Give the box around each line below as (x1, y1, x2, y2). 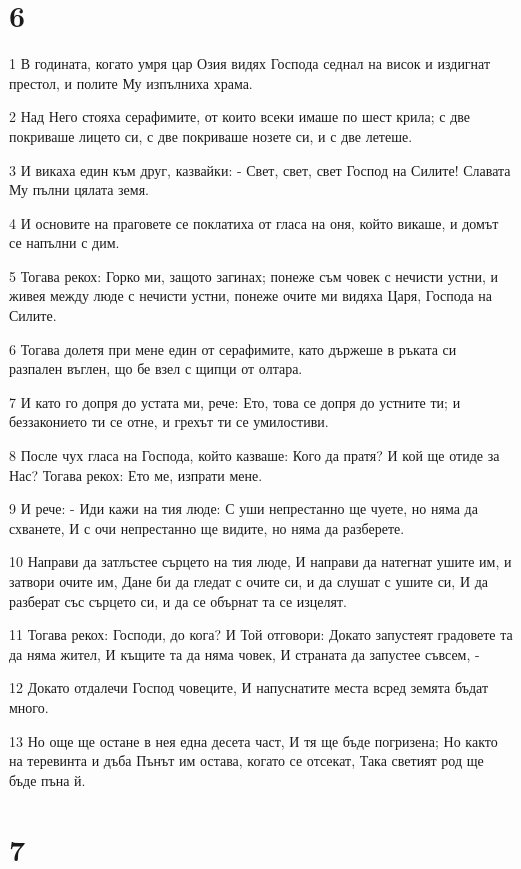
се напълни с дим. (9, 232, 120, 253)
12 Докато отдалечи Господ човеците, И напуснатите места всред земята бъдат (9, 677, 489, 698)
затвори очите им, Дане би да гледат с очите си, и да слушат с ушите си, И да (9, 571, 489, 591)
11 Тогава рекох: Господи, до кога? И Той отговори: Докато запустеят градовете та (9, 624, 513, 645)
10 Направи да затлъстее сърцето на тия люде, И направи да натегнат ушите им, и (9, 551, 512, 572)
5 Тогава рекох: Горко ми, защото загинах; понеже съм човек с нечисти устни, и (9, 265, 499, 286)
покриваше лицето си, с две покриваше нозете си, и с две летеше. (9, 125, 413, 146)
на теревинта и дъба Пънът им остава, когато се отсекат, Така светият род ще (9, 750, 484, 771)
